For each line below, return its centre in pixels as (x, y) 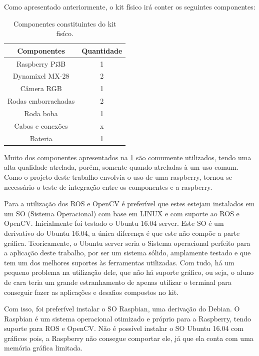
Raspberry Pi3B (41, 63)
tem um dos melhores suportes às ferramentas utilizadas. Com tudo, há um (119, 262)
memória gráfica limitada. (43, 348)
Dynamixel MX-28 (41, 76)
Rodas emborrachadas (41, 101)
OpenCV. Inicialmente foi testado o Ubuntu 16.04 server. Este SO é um (114, 223)
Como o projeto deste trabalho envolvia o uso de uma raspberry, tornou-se (118, 176)
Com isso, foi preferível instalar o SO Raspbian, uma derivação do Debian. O (122, 309)
